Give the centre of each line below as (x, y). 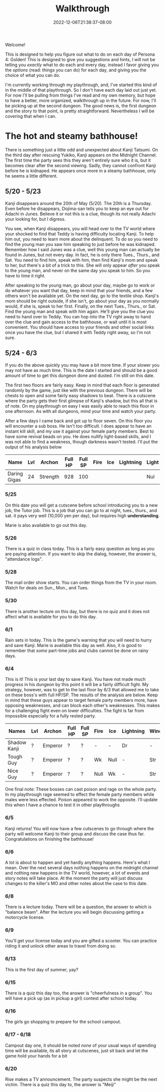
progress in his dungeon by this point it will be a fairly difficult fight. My (77, 684)
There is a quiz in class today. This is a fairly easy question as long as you (80, 549)
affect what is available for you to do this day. (51, 616)
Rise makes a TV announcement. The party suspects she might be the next (81, 1079)
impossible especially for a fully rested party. (51, 716)
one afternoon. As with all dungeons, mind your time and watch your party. (81, 411)
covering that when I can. (31, 116)
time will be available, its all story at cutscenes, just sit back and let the (77, 1051)
